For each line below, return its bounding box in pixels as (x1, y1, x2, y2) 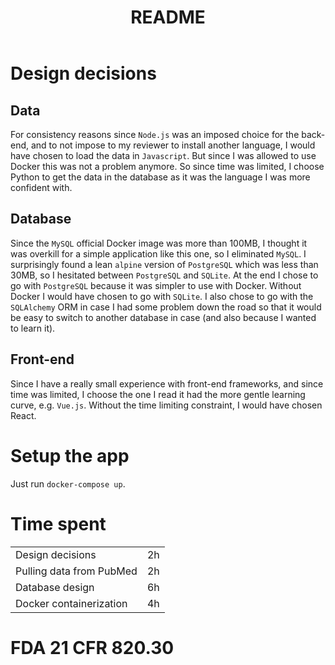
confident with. (10, 182, 73, 193)
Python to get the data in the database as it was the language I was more (10, 171, 311, 183)
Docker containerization (15, 596, 128, 610)
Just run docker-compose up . (10, 477, 126, 490)
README (130, 6, 206, 29)
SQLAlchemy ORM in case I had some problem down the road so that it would (10, 301, 322, 313)
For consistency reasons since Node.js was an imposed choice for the (10, 129, 300, 140)
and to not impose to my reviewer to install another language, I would (30, 139, 316, 151)
